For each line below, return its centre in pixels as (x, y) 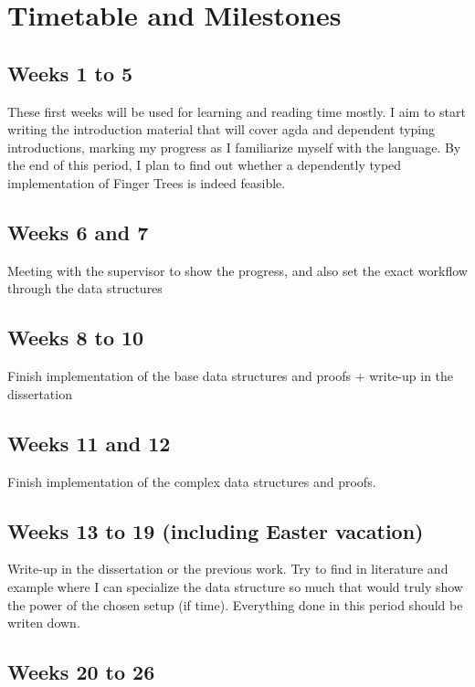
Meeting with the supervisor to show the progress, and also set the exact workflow (237, 270)
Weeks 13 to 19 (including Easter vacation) (216, 530)
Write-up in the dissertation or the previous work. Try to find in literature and (228, 569)
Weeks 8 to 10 (76, 338)
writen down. (44, 623)
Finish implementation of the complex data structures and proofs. (192, 481)
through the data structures (85, 288)
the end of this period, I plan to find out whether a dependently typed (205, 165)
